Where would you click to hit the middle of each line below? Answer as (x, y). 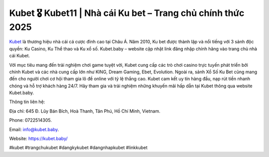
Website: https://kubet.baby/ (39, 139)
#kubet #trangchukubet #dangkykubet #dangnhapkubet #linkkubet (78, 148)
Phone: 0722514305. (31, 120)
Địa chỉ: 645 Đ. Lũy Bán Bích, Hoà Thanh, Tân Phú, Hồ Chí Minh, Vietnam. (85, 111)
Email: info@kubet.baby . (34, 129)
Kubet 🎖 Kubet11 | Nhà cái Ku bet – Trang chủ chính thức (127, 13)
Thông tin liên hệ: (27, 102)
